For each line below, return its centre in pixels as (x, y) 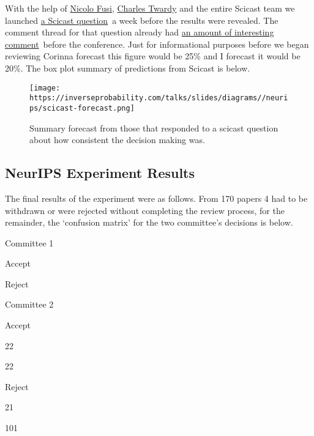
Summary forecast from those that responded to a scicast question (154, 127)
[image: (45, 88)
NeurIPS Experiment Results (100, 173)
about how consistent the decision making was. (117, 140)
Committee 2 (29, 304)
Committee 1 (29, 242)
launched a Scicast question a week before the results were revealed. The (142, 20)
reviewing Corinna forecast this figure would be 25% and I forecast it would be (153, 56)
